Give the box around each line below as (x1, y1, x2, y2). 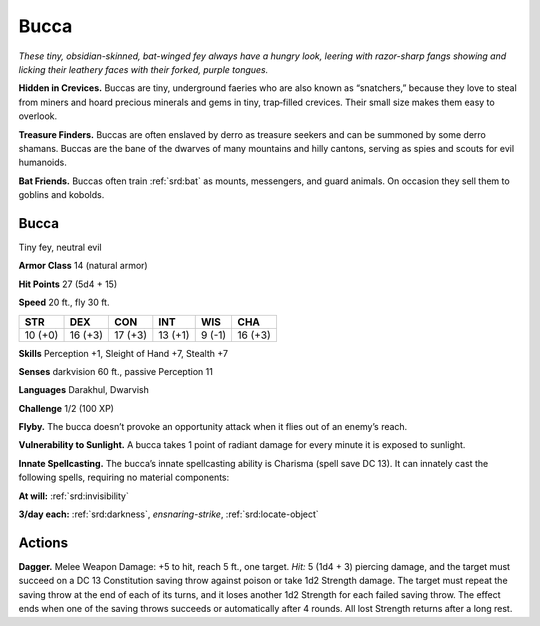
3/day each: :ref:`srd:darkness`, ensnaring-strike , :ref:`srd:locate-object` (18, 508, 319, 520)
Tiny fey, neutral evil (18, 241, 102, 253)
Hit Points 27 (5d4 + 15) (18, 278, 118, 290)
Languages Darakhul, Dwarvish (18, 384, 149, 396)
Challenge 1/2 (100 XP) (18, 402, 115, 414)
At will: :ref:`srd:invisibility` (18, 490, 129, 502)
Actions (18, 534, 69, 551)
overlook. (18, 110, 58, 122)
